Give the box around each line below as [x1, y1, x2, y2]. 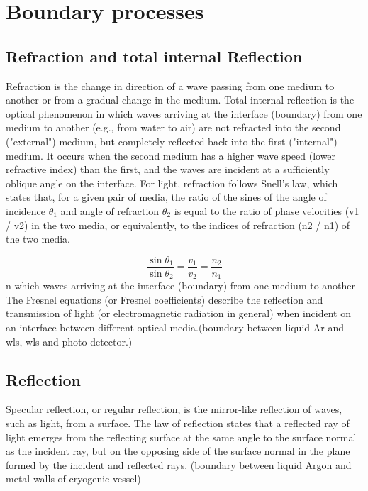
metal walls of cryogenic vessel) [6, 471, 141, 486]
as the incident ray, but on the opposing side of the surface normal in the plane [6, 443, 350, 458]
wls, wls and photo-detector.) [6, 333, 133, 348]
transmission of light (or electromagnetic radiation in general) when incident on [6, 306, 351, 321]
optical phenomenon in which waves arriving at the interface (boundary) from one [6, 106, 362, 121]
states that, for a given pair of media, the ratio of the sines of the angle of [6, 189, 327, 204]
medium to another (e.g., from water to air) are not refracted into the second [6, 120, 341, 135]
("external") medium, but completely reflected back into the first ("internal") [6, 133, 338, 148]
